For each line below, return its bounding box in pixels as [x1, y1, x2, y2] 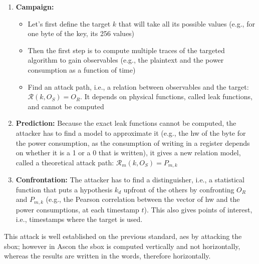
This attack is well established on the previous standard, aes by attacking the [4, 231, 242, 241]
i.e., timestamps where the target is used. [16, 214, 143, 224]
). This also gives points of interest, [144, 204, 252, 214]
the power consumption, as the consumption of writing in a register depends [16, 137, 250, 148]
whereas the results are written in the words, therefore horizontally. [4, 250, 211, 261]
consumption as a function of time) [28, 64, 136, 75]
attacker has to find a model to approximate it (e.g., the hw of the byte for [16, 127, 246, 138]
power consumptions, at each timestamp [16, 204, 139, 214]
